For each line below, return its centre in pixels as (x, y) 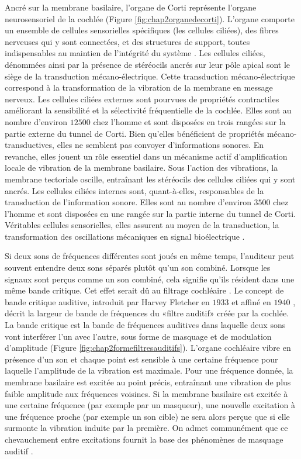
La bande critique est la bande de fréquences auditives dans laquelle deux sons (145, 325)
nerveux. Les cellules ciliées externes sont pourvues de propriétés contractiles (142, 99)
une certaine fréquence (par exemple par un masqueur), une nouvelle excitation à (150, 405)
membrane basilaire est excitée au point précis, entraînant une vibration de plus (148, 382)
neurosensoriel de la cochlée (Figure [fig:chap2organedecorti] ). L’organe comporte (150, 18)
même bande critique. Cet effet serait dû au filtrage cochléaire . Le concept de (144, 290)
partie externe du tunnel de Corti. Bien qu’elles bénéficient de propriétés (135, 133)
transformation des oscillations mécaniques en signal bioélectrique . (125, 236)
